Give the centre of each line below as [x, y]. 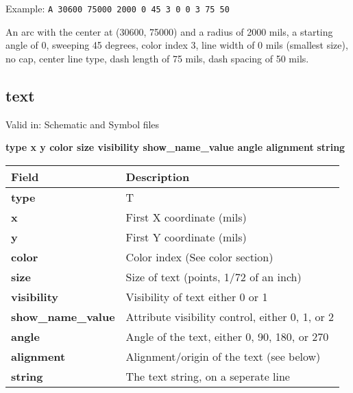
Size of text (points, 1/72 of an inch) [214, 276]
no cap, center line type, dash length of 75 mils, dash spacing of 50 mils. [157, 58]
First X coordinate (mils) [186, 217]
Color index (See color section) [199, 257]
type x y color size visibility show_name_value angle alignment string [175, 147]
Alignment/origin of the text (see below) [223, 356]
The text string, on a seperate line [208, 376]
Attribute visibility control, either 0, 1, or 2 [230, 316]
